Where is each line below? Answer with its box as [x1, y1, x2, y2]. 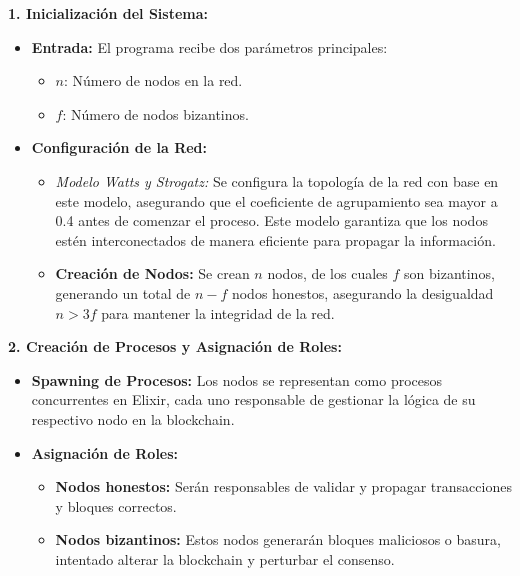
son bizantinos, [404, 263, 495, 284]
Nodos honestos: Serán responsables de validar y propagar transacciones [55, 476, 512, 497]
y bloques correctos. [55, 495, 177, 516]
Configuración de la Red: [31, 137, 208, 158]
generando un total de [55, 282, 191, 303]
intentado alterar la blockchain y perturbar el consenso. [55, 548, 395, 569]
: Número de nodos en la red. [64, 70, 243, 91]
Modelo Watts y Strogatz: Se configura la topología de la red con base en [55, 170, 499, 191]
